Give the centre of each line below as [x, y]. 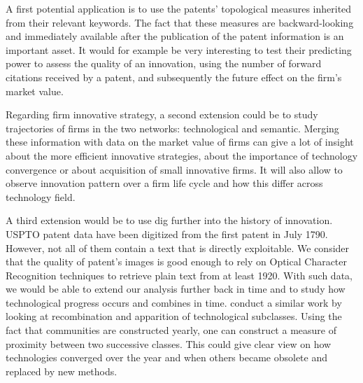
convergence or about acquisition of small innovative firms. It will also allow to [174, 169]
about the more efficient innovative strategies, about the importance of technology [182, 155]
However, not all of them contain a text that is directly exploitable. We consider [178, 248]
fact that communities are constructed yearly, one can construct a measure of [171, 330]
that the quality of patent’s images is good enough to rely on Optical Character [177, 262]
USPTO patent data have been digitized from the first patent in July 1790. [167, 234]
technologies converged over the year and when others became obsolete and [166, 357]
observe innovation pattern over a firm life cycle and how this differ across [164, 183]
